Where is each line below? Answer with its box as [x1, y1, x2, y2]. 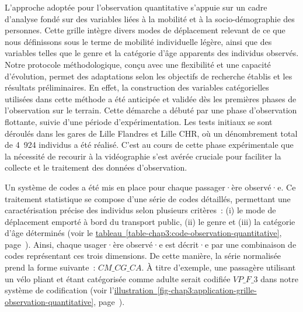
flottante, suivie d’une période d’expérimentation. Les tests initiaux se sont [5, 115, 273, 127]
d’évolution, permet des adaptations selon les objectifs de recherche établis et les [5, 70, 292, 82]
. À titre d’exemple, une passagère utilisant [141, 261, 296, 273]
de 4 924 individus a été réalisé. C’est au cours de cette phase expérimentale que [5, 138, 294, 151]
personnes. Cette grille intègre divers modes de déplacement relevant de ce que [5, 24, 285, 36]
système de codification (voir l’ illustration [5, 284, 154, 296]
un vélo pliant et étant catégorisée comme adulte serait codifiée [5, 272, 231, 285]
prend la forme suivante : [5, 261, 96, 273]
